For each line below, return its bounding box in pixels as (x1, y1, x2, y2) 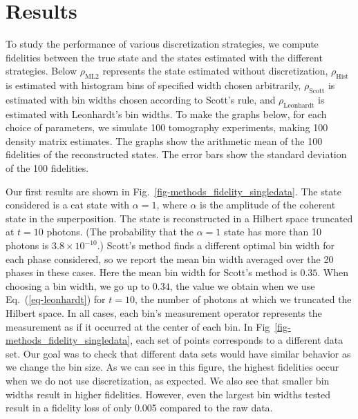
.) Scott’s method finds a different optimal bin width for (97, 238, 335, 253)
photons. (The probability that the (46, 224, 194, 239)
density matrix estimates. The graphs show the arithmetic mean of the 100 (6, 133, 323, 148)
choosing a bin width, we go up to (6, 278, 150, 293)
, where (156, 197, 187, 212)
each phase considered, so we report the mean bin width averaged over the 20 (6, 251, 334, 266)
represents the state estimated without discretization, (102, 64, 328, 78)
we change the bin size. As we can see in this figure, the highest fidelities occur (6, 360, 339, 374)
